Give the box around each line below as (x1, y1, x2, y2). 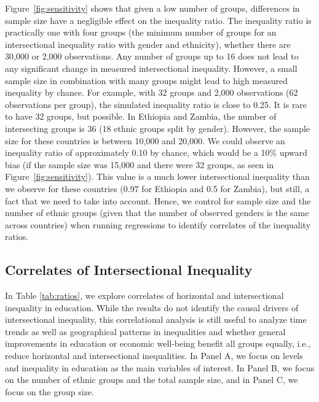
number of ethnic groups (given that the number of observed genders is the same (5, 206, 309, 219)
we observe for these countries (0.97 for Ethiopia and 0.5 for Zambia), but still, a (5, 182, 310, 195)
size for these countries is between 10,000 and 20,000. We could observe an (5, 134, 285, 147)
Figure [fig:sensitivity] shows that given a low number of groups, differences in (5, 2, 300, 14)
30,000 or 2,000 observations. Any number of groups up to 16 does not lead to (5, 50, 299, 63)
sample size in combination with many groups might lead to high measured (5, 74, 288, 87)
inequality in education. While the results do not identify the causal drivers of (5, 301, 299, 314)
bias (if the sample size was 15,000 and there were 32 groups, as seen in (5, 158, 274, 171)
